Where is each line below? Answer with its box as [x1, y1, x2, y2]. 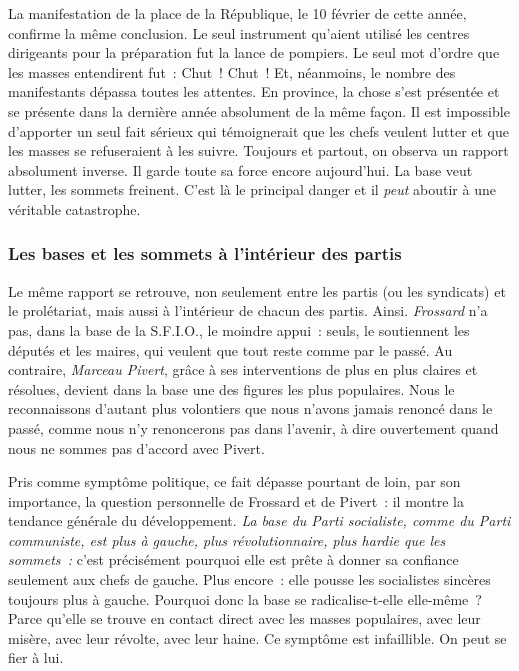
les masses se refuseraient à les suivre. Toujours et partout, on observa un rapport [8, 140, 509, 161]
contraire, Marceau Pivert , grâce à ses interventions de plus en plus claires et [8, 359, 478, 380]
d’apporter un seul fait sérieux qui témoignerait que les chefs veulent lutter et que [8, 120, 510, 141]
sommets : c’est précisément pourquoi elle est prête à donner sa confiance [8, 549, 459, 570]
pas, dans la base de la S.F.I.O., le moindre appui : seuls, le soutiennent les [8, 319, 470, 340]
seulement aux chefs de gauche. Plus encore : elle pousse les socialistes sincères [8, 569, 491, 590]
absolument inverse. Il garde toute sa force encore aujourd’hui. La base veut [8, 159, 473, 180]
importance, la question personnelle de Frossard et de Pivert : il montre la [8, 490, 464, 511]
